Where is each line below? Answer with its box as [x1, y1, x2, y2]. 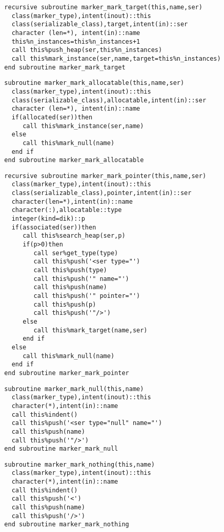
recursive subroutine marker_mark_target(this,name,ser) [4, 4, 202, 11]
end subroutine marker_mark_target [4, 63, 126, 71]
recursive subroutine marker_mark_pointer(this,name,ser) [4, 172, 207, 180]
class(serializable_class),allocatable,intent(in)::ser [11, 96, 207, 104]
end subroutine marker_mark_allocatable [4, 156, 144, 164]
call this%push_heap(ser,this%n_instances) [11, 46, 162, 54]
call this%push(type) [33, 267, 107, 274]
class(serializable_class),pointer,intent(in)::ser [11, 189, 192, 197]
